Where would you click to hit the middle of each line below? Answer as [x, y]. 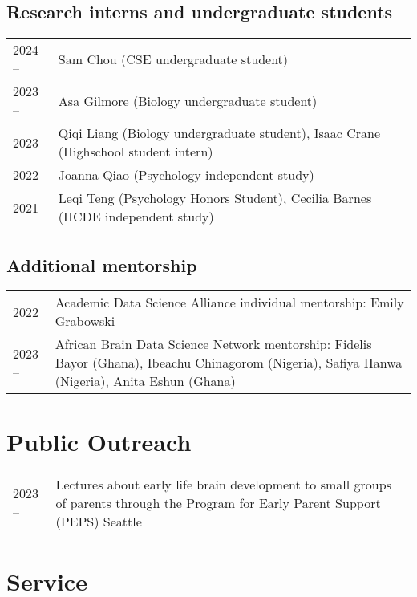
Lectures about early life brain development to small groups [223, 484]
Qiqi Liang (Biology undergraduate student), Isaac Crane [219, 133]
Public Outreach [99, 441]
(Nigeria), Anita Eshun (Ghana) [145, 381]
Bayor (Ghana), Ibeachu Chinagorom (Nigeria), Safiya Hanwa [229, 363]
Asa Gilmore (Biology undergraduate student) [188, 100]
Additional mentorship [102, 264]
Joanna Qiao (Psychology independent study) [186, 175]
